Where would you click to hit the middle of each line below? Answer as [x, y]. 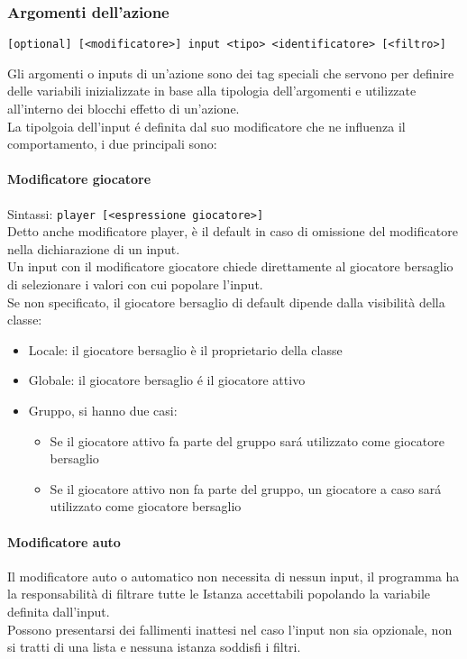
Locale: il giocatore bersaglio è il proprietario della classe [185, 349]
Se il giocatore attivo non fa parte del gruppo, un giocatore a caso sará [246, 488]
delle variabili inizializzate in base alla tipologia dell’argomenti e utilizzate [212, 91]
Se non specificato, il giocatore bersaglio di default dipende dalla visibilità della [226, 302]
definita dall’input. [59, 611]
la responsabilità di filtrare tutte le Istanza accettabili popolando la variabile [219, 594]
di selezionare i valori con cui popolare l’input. [135, 284]
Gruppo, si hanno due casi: [103, 411]
